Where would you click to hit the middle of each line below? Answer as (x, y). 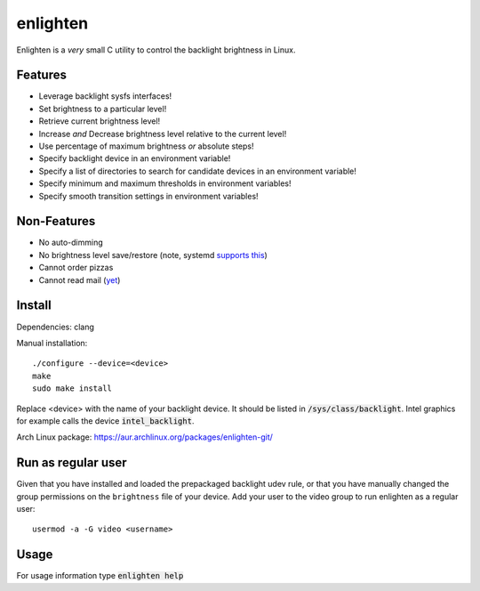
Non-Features (56, 221)
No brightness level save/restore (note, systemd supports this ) (153, 255)
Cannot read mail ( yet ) (80, 279)
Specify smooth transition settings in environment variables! (148, 196)
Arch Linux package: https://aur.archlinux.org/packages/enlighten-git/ (144, 437)
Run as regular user (72, 463)
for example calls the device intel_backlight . (105, 421)
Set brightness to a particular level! (103, 109)
